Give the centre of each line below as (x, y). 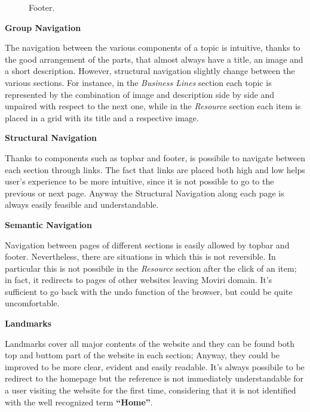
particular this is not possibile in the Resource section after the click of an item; (151, 268)
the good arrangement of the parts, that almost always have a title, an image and (154, 59)
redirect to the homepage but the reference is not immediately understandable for (154, 378)
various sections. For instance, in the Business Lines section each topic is (138, 82)
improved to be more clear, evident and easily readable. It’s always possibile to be (155, 366)
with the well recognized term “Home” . (79, 402)
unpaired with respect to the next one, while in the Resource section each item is (153, 106)
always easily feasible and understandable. (82, 205)
